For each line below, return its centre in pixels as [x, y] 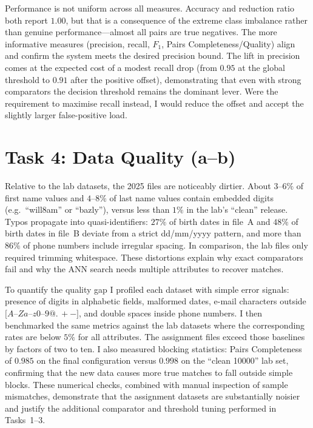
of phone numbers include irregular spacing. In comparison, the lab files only [166, 245]
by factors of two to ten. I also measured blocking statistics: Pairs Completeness [153, 348]
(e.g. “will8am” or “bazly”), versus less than [87, 209]
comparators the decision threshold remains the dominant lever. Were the [142, 91]
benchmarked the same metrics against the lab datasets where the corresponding [155, 325]
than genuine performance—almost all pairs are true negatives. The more [141, 32]
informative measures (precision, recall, [77, 43]
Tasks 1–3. [25, 420]
